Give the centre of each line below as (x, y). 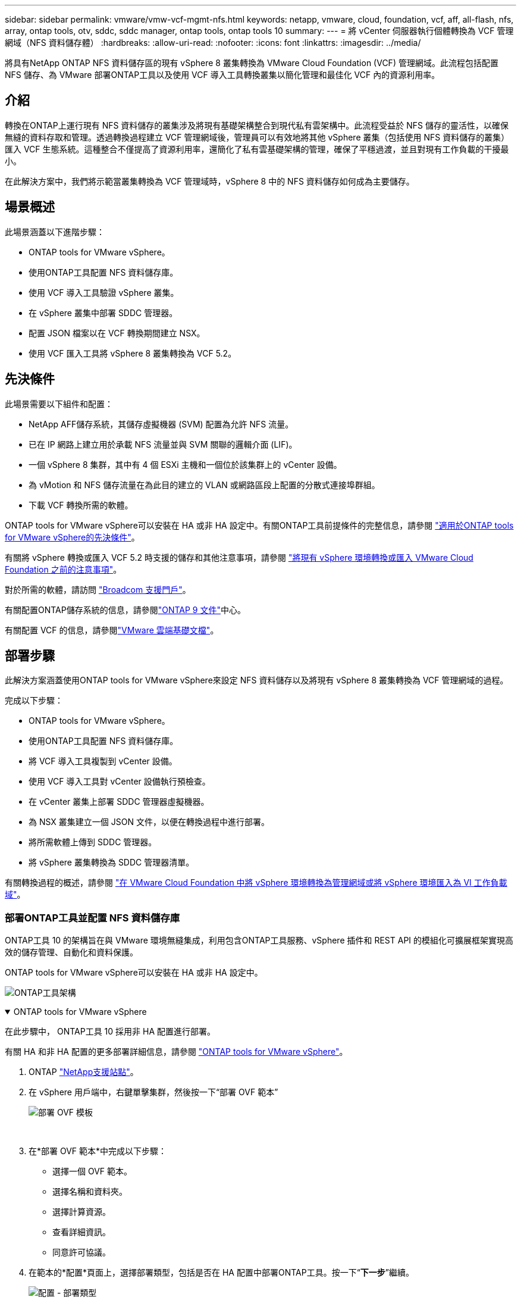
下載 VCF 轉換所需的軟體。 (81, 505)
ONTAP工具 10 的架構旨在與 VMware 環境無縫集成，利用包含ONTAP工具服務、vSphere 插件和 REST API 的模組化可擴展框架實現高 (259, 940)
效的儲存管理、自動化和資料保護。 (71, 952)
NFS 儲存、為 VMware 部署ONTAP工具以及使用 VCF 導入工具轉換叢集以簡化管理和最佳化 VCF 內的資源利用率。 (222, 75)
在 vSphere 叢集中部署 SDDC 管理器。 (103, 312)
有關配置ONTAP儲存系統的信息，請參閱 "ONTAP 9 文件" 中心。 (125, 610)
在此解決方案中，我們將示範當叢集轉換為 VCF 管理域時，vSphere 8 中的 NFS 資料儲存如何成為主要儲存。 (210, 181)
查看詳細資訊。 (81, 1232)
